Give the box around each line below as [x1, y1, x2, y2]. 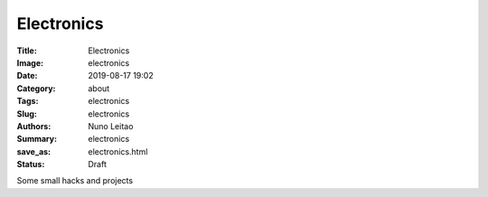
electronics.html [88, 145, 148, 157]
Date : [16, 70, 38, 81]
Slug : [16, 108, 38, 119]
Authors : [16, 120, 52, 131]
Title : [16, 45, 38, 56]
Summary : [16, 134, 58, 145]
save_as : [16, 145, 52, 157]
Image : [16, 57, 44, 68]
